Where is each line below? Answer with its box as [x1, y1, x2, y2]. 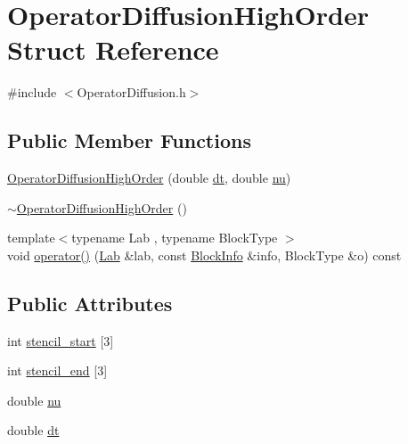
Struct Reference [7, 31, 219, 68]
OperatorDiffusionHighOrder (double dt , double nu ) [7, 169, 291, 187]
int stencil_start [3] [7, 331, 114, 349]
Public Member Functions [7, 127, 251, 154]
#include [7, 83, 57, 102]
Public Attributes [7, 289, 173, 317]
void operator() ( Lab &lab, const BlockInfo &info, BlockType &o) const [7, 245, 402, 264]
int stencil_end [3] [7, 361, 108, 380]
